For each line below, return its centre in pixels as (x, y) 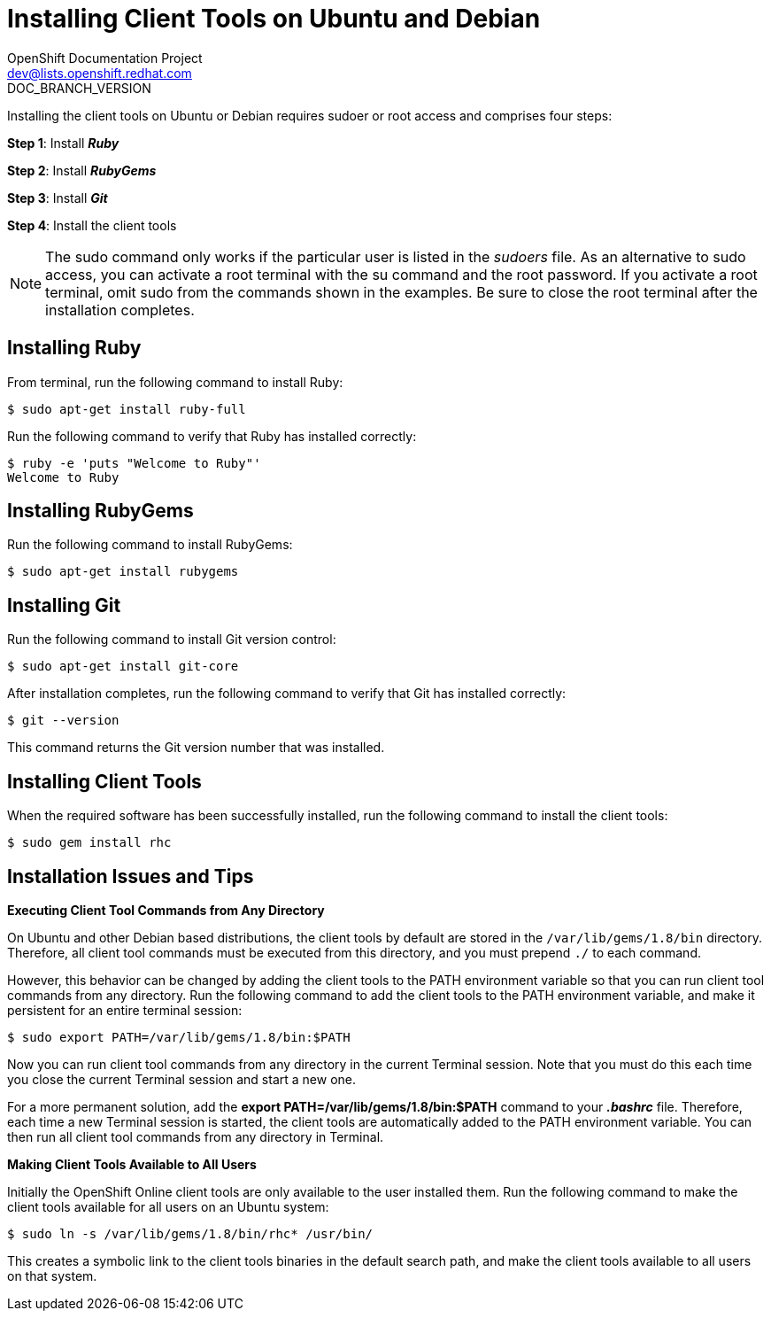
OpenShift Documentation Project (105, 58)
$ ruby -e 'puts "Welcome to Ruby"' (134, 463)
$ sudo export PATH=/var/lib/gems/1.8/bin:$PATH (179, 1037)
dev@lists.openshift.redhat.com (100, 73)
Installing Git (64, 605)
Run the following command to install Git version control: (172, 640)
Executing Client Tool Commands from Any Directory (166, 910)
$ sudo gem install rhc (89, 843)
